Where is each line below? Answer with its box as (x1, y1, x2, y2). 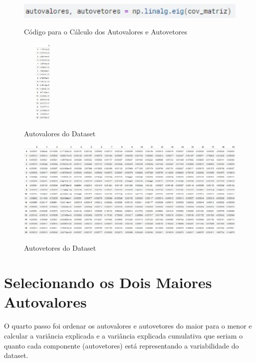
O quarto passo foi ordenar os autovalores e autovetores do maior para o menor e (4, 321, 252, 331)
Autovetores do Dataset (24, 243, 96, 253)
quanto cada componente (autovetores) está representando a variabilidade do (4, 340, 239, 351)
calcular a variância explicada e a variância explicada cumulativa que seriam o (4, 330, 243, 341)
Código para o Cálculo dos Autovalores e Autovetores (24, 26, 187, 37)
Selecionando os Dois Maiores (4, 272, 212, 293)
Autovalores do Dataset (24, 128, 96, 138)
